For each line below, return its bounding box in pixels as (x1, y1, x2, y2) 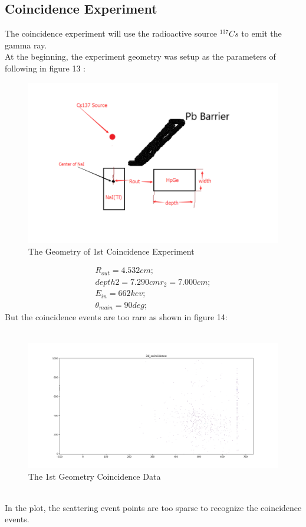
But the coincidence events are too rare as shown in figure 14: (5, 311, 228, 323)
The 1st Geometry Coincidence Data (28, 470, 161, 482)
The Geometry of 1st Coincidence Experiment (28, 245, 195, 257)
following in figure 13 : (5, 61, 85, 74)
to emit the (241, 27, 282, 40)
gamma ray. (5, 38, 47, 51)
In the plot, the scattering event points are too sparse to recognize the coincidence (5, 501, 302, 513)
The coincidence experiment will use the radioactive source (5, 27, 217, 40)
